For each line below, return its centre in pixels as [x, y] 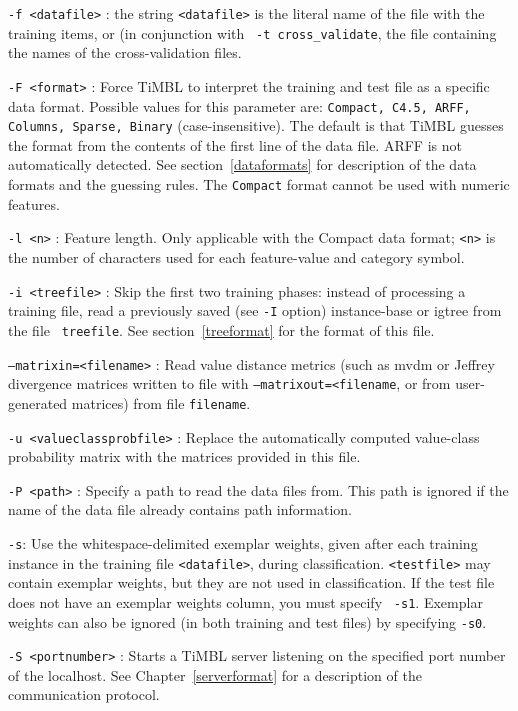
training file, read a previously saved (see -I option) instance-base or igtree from [255, 310]
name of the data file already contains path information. [180, 509]
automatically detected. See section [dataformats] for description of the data [242, 164]
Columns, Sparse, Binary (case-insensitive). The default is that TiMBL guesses [256, 125]
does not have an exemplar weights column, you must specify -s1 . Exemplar [245, 601]
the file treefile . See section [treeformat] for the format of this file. [221, 329]
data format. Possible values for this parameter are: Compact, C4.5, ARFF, [239, 105]
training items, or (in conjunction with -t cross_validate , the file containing [252, 32]
